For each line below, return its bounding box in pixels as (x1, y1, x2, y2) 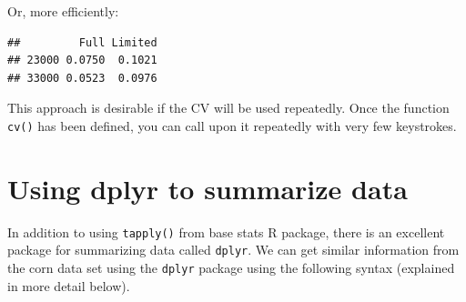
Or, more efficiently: (7, 2, 119, 20)
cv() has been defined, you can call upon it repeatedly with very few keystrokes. (7, 116, 457, 135)
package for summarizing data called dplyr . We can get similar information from (7, 240, 460, 259)
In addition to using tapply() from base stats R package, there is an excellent (7, 222, 445, 241)
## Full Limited (7, 35, 157, 49)
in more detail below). (7, 276, 130, 295)
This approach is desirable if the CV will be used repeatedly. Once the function (7, 98, 450, 117)
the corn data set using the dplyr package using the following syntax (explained (7, 258, 455, 277)
